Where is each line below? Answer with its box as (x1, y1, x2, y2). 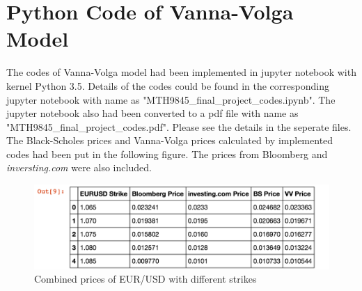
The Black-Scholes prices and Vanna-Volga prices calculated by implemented (6, 133, 333, 148)
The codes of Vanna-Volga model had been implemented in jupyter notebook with (6, 65, 356, 79)
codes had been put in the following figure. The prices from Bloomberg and (6, 146, 328, 161)
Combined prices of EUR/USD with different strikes (34, 272, 257, 286)
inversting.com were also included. (6, 160, 152, 175)
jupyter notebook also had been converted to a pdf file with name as (6, 106, 299, 120)
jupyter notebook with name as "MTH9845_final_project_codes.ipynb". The (6, 92, 336, 107)
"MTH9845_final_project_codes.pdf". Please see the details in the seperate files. (6, 119, 352, 134)
